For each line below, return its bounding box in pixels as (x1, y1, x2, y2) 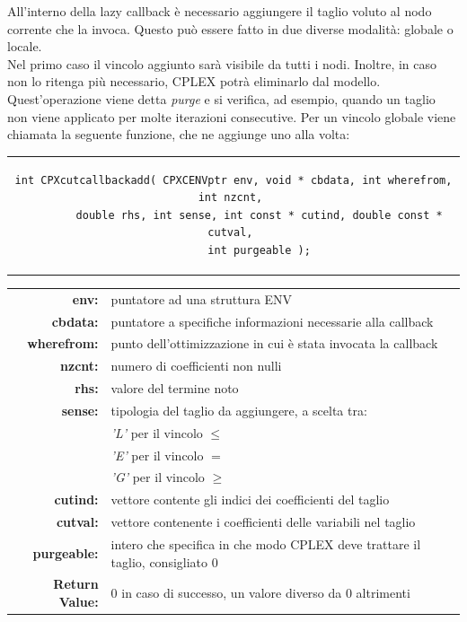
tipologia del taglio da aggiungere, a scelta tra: (110, 400, 367, 419)
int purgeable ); (207, 243, 311, 257)
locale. (7, 37, 42, 56)
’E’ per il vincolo (110, 445, 204, 464)
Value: (58, 592, 99, 611)
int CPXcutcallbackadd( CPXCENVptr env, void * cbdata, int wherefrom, (14, 173, 453, 187)
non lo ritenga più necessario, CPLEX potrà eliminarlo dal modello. (7, 72, 381, 91)
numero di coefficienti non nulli (110, 356, 282, 375)
